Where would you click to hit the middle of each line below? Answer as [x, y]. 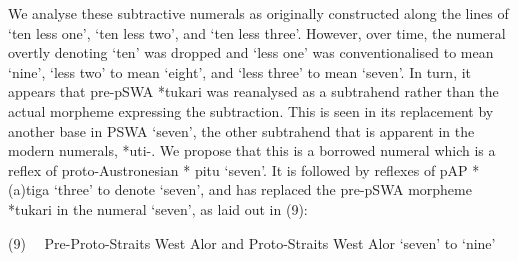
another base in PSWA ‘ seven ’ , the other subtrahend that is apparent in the [241, 130]
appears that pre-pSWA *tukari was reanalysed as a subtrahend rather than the [253, 91]
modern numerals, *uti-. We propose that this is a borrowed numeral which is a [252, 150]
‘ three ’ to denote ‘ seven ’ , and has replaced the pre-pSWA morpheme [262, 189]
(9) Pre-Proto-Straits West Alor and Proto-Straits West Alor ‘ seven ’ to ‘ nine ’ [252, 242]
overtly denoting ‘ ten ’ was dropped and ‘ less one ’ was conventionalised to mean [251, 52]
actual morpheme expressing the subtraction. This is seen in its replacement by [251, 110]
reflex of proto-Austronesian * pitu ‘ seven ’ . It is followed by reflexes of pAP [238, 169]
